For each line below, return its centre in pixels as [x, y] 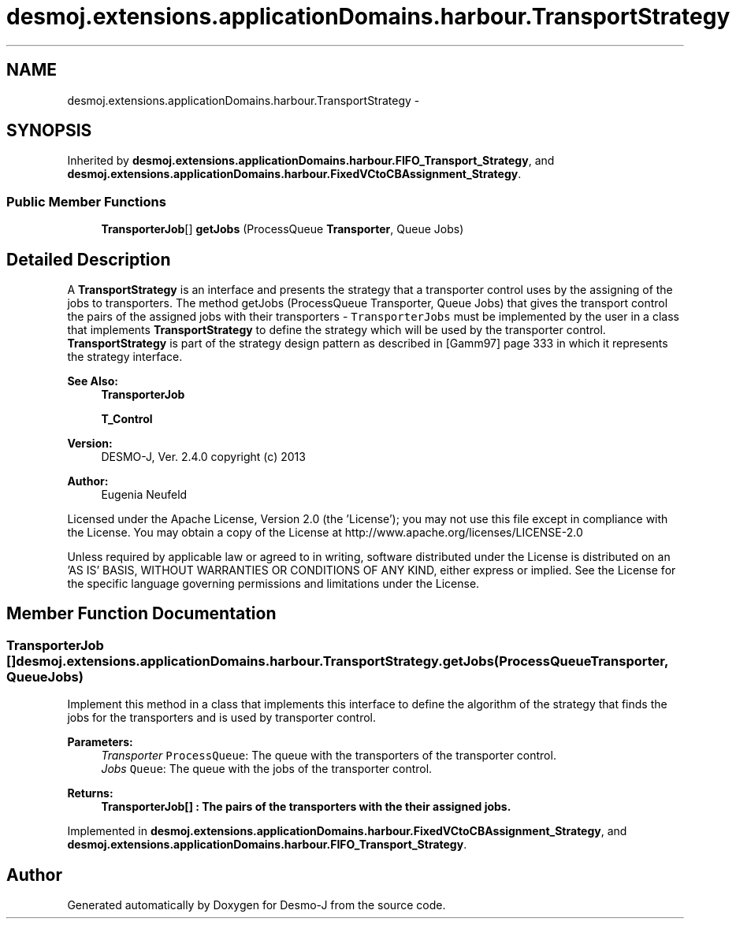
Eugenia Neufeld [144, 495]
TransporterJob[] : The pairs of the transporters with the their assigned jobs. [306, 807]
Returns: [90, 793]
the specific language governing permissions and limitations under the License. [273, 584]
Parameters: [100, 742]
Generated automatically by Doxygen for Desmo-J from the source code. [256, 905]
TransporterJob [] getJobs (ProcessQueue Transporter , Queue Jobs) [283, 229]
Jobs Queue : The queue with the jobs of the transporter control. [267, 769]
